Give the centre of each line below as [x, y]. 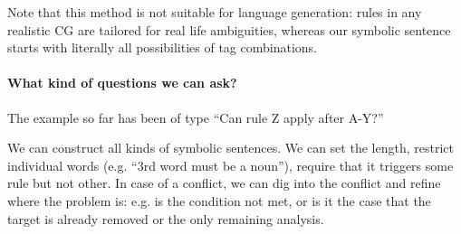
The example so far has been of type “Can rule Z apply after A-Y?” [196, 117]
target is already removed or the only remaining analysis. [166, 218]
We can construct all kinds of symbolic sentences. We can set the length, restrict [230, 148]
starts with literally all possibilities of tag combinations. [163, 47]
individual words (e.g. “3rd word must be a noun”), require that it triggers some [230, 165]
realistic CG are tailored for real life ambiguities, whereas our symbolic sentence [229, 29]
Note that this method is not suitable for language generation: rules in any [215, 12]
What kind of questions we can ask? [122, 83]
